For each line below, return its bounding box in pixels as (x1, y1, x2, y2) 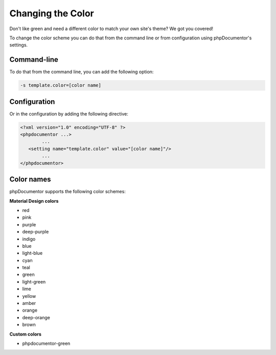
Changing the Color (9, 8, 94, 19)
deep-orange (22, 314, 51, 320)
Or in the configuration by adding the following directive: (9, 110, 129, 117)
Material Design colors (9, 198, 59, 204)
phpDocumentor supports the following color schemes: (9, 188, 126, 195)
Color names (9, 175, 51, 184)
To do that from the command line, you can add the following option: (9, 69, 154, 75)
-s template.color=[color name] (20, 82, 102, 88)
